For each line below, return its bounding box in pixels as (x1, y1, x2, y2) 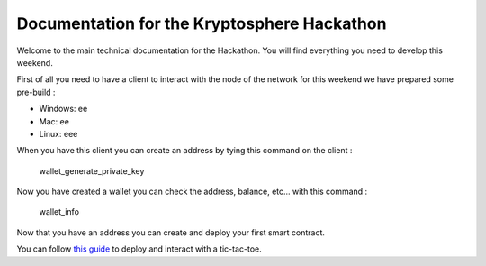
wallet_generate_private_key (39, 165, 145, 176)
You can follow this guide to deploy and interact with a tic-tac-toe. (16, 243, 263, 254)
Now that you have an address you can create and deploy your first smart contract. (16, 226, 326, 238)
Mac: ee (39, 115, 69, 126)
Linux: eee (39, 128, 78, 139)
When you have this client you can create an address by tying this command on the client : (16, 145, 353, 156)
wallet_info (39, 206, 80, 217)
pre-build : (16, 87, 56, 97)
